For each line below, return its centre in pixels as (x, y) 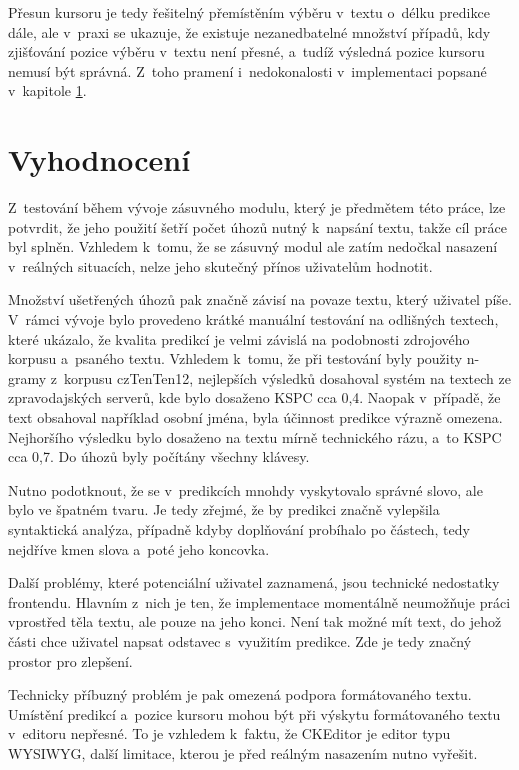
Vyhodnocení (99, 159)
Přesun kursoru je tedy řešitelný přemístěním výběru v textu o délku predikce (249, 12)
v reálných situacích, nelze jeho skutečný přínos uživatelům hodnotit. (220, 265)
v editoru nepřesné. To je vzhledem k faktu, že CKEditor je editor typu (229, 733)
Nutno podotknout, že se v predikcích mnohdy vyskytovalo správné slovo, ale (245, 489)
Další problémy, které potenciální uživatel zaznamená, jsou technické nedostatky (254, 582)
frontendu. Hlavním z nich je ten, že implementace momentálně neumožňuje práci (259, 601)
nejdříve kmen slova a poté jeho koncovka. (139, 548)
